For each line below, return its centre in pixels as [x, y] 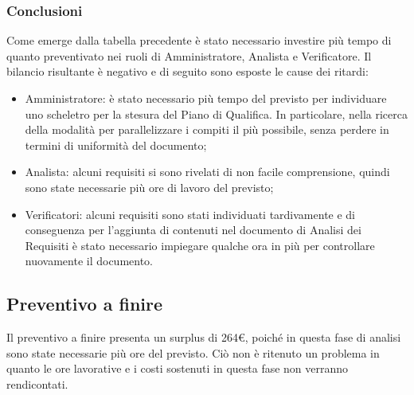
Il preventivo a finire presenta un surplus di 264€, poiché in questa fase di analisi [204, 337]
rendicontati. [37, 383]
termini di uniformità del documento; [116, 145]
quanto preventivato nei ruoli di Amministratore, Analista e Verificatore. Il [189, 55]
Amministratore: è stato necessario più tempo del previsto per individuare [206, 98]
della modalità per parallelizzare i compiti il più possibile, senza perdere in [207, 129]
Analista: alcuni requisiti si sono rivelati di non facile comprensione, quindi [207, 172]
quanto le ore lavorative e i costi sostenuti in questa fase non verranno [178, 368]
